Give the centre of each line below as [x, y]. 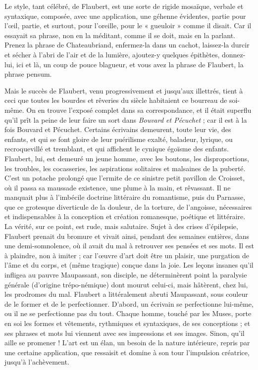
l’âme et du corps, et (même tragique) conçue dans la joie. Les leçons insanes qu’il [129, 265]
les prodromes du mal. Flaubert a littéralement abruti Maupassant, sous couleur [126, 294]
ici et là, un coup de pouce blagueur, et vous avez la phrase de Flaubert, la [130, 64]
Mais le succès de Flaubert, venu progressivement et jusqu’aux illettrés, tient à [124, 90]
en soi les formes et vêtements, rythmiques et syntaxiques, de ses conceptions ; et [128, 323]
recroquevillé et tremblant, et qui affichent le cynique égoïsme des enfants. [117, 149]
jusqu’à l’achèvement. [37, 362]
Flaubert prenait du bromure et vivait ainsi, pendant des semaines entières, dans [127, 236]
